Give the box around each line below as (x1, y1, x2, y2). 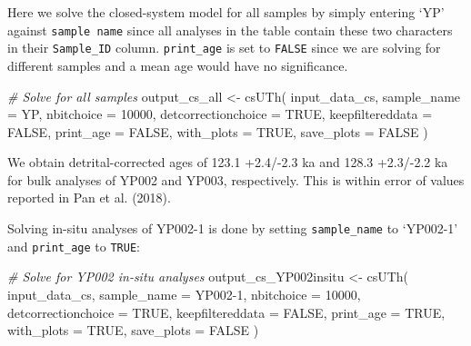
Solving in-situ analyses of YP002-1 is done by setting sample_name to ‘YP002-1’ (7, 219, 458, 238)
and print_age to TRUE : (7, 236, 140, 255)
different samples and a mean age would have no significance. (7, 55, 348, 74)
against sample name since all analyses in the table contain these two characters (7, 20, 453, 39)
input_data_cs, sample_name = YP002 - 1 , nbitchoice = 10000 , (7, 284, 361, 303)
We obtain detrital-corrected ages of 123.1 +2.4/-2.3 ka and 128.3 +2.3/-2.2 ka (7, 153, 448, 172)
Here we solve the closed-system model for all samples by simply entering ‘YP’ (7, 3, 445, 21)
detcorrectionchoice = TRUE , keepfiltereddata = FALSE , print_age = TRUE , (7, 302, 446, 321)
